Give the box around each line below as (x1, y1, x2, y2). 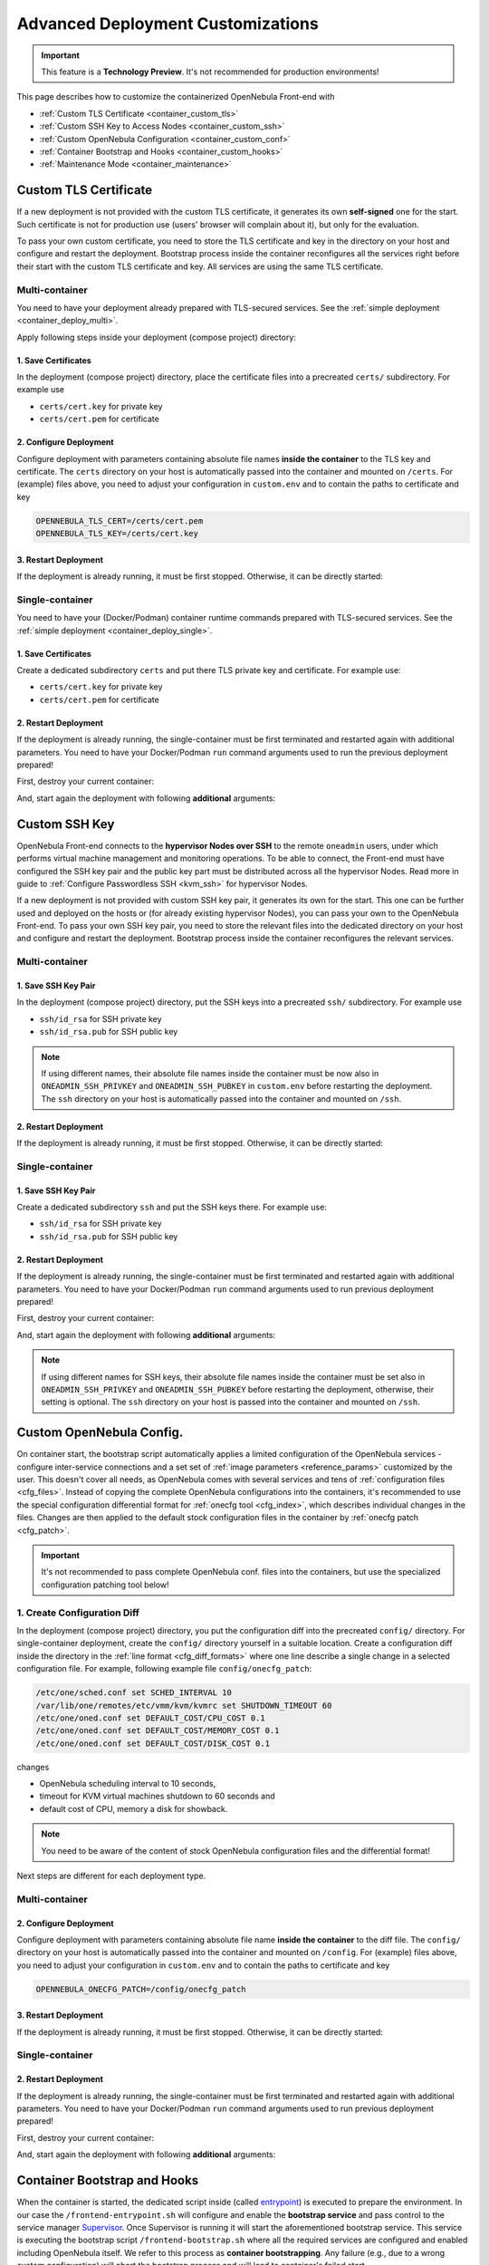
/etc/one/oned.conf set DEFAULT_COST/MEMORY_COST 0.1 (35, 1726, 280, 1736)
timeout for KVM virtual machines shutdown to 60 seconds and (39, 1790, 275, 1802)
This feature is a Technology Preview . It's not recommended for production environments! (41, 66, 379, 77)
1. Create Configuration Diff (16, 1606, 140, 1619)
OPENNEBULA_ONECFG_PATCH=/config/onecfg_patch (35, 1984, 246, 1994)
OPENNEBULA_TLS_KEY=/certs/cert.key (35, 528, 199, 539)
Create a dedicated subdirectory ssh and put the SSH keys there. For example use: (16, 1201, 328, 1213)
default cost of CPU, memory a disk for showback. (39, 1803, 228, 1814)
